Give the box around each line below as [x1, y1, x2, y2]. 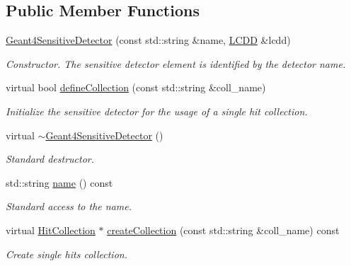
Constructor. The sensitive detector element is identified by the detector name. [6, 56, 346, 71]
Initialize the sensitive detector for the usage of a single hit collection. [6, 103, 308, 118]
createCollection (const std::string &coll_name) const [107, 222, 340, 237]
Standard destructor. [6, 151, 95, 166]
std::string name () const [6, 175, 113, 190]
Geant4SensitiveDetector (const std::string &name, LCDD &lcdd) [6, 33, 291, 47]
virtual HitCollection [6, 222, 96, 237]
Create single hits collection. [6, 246, 127, 261]
